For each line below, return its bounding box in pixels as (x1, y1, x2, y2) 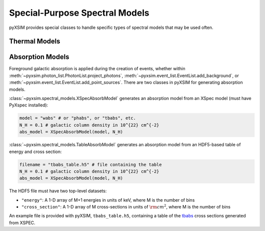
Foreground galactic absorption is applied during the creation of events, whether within (9, 66, 185, 72)
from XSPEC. (9, 220, 35, 226)
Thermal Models (9, 37, 60, 46)
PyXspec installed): (9, 102, 49, 108)
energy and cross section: (9, 149, 62, 154)
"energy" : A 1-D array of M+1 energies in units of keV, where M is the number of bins (21, 197, 195, 203)
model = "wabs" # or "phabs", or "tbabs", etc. (19, 115, 136, 121)
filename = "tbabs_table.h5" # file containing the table (19, 162, 162, 167)
